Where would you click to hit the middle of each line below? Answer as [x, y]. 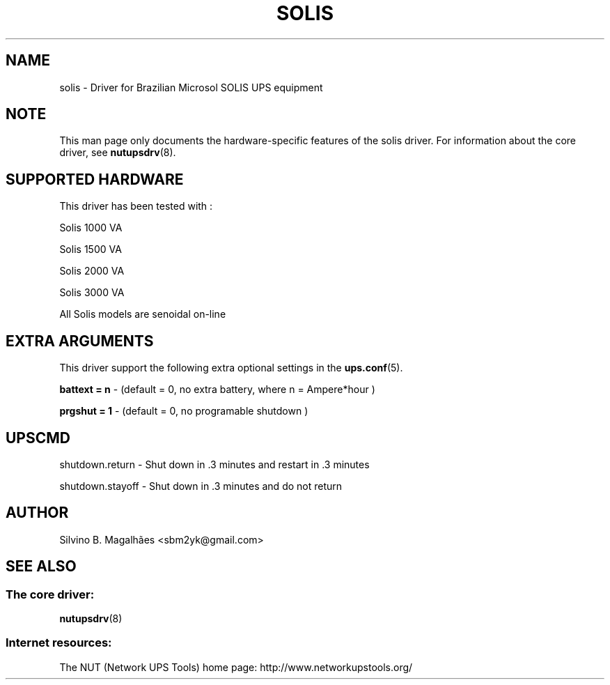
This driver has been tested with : [136, 206]
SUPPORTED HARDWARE [95, 179]
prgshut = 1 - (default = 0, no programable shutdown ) [184, 411]
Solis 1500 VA [91, 249]
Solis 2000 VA [92, 271]
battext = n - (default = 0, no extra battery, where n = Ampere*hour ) [217, 390]
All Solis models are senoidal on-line [143, 314]
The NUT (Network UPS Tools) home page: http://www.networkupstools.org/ [236, 667]
